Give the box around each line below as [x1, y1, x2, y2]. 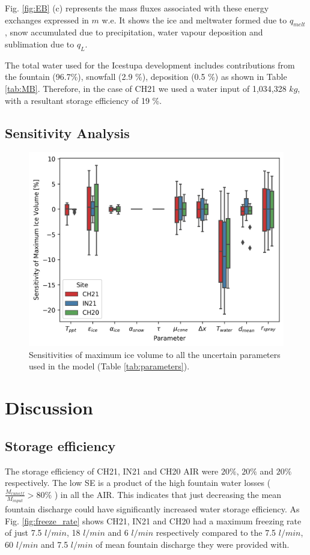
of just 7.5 [5, 526, 42, 539]
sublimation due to [5, 37, 74, 50]
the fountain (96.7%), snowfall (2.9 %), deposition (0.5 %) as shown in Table [5, 70, 287, 83]
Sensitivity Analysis [5, 123, 130, 142]
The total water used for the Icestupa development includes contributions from [5, 58, 295, 71]
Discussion [5, 395, 93, 420]
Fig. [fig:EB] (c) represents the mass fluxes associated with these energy [5, 2, 269, 14]
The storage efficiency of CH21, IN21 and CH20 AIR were [5, 464, 219, 477]
